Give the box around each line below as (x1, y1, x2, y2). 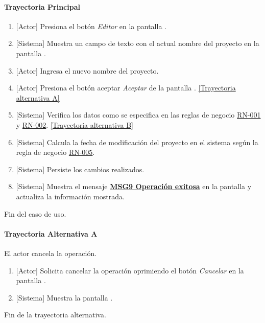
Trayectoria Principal (4, 1, 80, 12)
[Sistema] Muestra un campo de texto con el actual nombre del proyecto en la (16, 38, 259, 49)
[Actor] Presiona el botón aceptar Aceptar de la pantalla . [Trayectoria (16, 82, 236, 93)
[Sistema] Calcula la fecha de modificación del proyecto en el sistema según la (16, 136, 258, 147)
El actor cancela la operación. (4, 247, 97, 258)
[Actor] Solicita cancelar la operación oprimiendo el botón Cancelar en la (16, 265, 244, 275)
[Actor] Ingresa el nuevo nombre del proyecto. (16, 65, 159, 76)
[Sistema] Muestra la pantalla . (16, 292, 113, 303)
